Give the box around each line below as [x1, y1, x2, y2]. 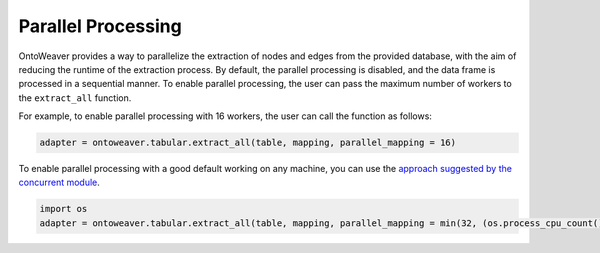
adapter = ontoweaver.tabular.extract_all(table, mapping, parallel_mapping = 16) [39, 137, 457, 149]
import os [39, 203, 88, 215]
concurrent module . [18, 176, 100, 189]
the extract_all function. [18, 91, 132, 104]
